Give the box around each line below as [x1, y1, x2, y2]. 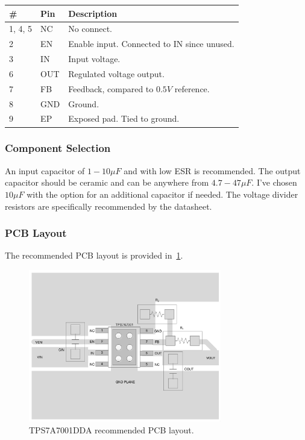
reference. [174, 82, 210, 95]
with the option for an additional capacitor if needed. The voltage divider [27, 187, 298, 200]
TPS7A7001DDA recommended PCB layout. [29, 423, 194, 436]
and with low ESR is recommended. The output [124, 164, 301, 177]
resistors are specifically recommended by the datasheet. [5, 200, 212, 212]
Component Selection [5, 140, 111, 156]
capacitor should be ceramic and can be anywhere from [5, 176, 209, 189]
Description [68, 7, 118, 19]
